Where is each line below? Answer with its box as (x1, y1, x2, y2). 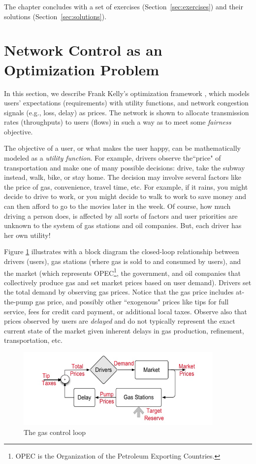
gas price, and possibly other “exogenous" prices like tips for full (35, 297, 229, 307)
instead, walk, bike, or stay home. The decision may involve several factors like (4, 172, 241, 182)
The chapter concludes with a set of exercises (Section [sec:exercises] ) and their (4, 1, 243, 11)
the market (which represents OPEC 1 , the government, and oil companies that (4, 266, 241, 278)
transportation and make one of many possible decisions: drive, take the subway (4, 162, 245, 172)
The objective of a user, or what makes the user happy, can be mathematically (4, 143, 241, 153)
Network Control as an (4, 40, 162, 60)
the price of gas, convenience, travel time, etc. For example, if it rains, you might (4, 181, 248, 192)
